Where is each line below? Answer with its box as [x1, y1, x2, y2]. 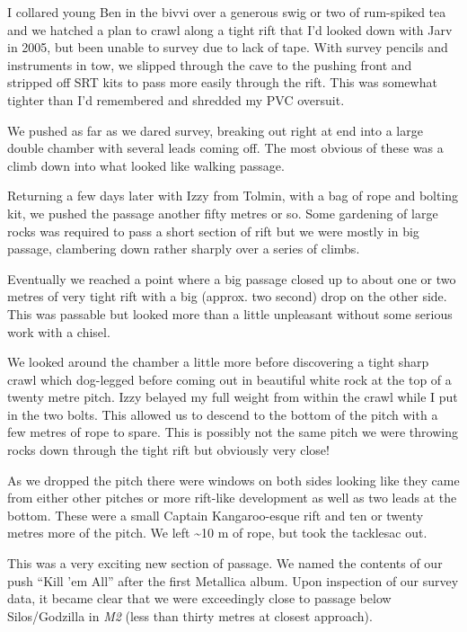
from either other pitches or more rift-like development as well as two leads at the [7, 488, 457, 507]
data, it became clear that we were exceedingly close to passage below [7, 589, 392, 608]
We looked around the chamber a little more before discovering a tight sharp [7, 352, 429, 371]
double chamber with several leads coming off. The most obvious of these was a [7, 138, 444, 157]
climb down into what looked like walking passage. [7, 156, 285, 174]
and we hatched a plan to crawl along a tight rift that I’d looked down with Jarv [7, 20, 453, 39]
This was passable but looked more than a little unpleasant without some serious [7, 304, 453, 323]
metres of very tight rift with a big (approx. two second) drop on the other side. [7, 287, 447, 306]
